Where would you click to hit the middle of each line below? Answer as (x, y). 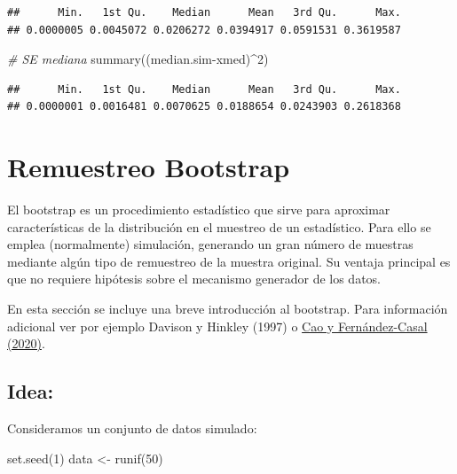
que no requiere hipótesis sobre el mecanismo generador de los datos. (194, 279)
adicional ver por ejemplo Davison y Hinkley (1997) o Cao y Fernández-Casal (217, 326)
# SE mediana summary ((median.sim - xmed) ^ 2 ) (138, 59)
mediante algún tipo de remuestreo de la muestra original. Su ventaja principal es (229, 261)
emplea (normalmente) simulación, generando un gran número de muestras (210, 244)
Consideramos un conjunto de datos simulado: (132, 428)
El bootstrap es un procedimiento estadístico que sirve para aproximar (199, 210)
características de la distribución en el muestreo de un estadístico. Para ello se (219, 226)
